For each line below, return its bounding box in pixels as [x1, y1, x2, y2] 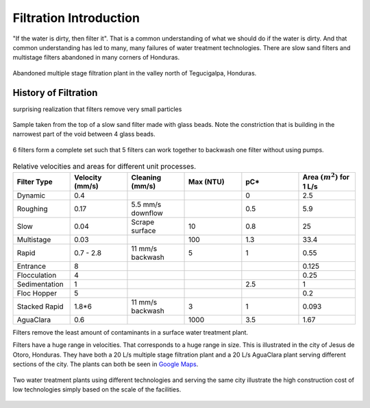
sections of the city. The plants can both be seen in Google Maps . [12, 360, 199, 368]
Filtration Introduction [12, 10, 140, 25]
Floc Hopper [16, 288, 58, 298]
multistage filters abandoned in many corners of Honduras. [12, 53, 180, 62]
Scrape [131, 217, 155, 226]
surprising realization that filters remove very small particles [12, 105, 182, 113]
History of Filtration [12, 86, 98, 99]
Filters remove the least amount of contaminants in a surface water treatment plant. [12, 328, 249, 336]
